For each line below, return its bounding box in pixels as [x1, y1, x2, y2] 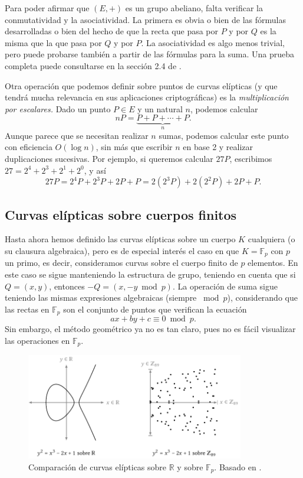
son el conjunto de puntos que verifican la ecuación [63, 303, 247, 315]
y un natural [137, 102, 183, 115]
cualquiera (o [248, 233, 295, 245]
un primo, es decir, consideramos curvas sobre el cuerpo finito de [5, 256, 238, 269]
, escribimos [229, 152, 272, 164]
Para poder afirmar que [5, 2, 90, 14]
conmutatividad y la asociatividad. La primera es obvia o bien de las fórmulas [5, 13, 286, 25]
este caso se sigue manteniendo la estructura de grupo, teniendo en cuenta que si [5, 268, 296, 280]
